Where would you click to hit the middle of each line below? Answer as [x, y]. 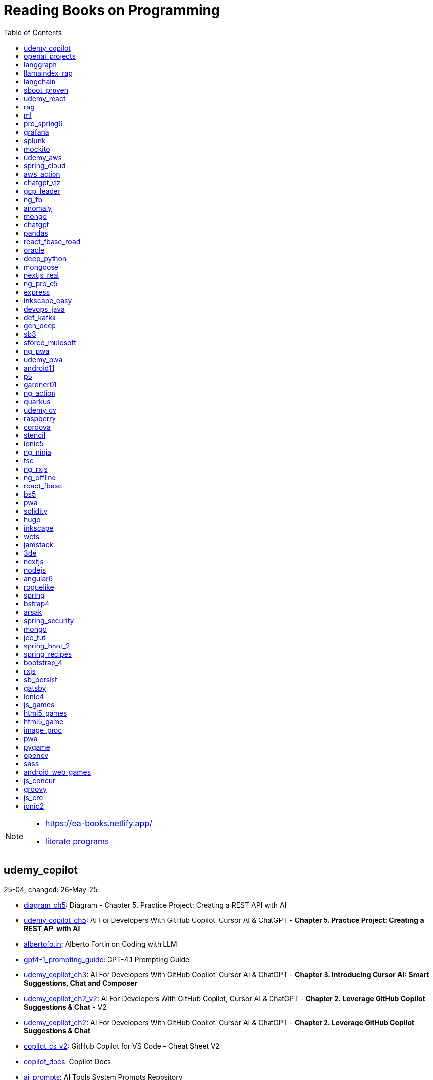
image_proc [43, 730]
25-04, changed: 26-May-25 [51, 889]
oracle [34, 250]
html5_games [46, 713]
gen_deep [40, 325]
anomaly [38, 208]
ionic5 [34, 443]
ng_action [40, 393]
